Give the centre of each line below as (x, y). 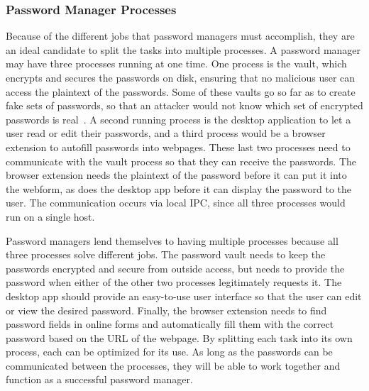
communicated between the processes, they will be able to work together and (173, 365)
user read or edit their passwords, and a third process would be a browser (166, 133)
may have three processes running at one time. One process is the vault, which (176, 64)
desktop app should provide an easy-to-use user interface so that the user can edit (184, 296)
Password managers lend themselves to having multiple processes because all (172, 240)
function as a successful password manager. (99, 379)
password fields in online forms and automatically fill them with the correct (170, 324)
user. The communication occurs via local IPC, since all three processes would (176, 203)
